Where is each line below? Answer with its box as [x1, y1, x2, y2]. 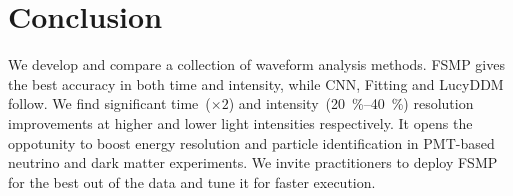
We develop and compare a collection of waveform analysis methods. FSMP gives [8, 54, 505, 75]
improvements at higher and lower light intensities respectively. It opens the [8, 112, 473, 133]
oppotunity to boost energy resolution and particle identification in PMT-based [8, 132, 495, 153]
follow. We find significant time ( [8, 93, 211, 114]
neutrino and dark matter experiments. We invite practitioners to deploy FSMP [8, 152, 498, 173]
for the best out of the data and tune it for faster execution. [8, 171, 376, 192]
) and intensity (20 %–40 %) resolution [228, 93, 474, 114]
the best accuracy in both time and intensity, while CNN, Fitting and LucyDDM [8, 73, 504, 94]
